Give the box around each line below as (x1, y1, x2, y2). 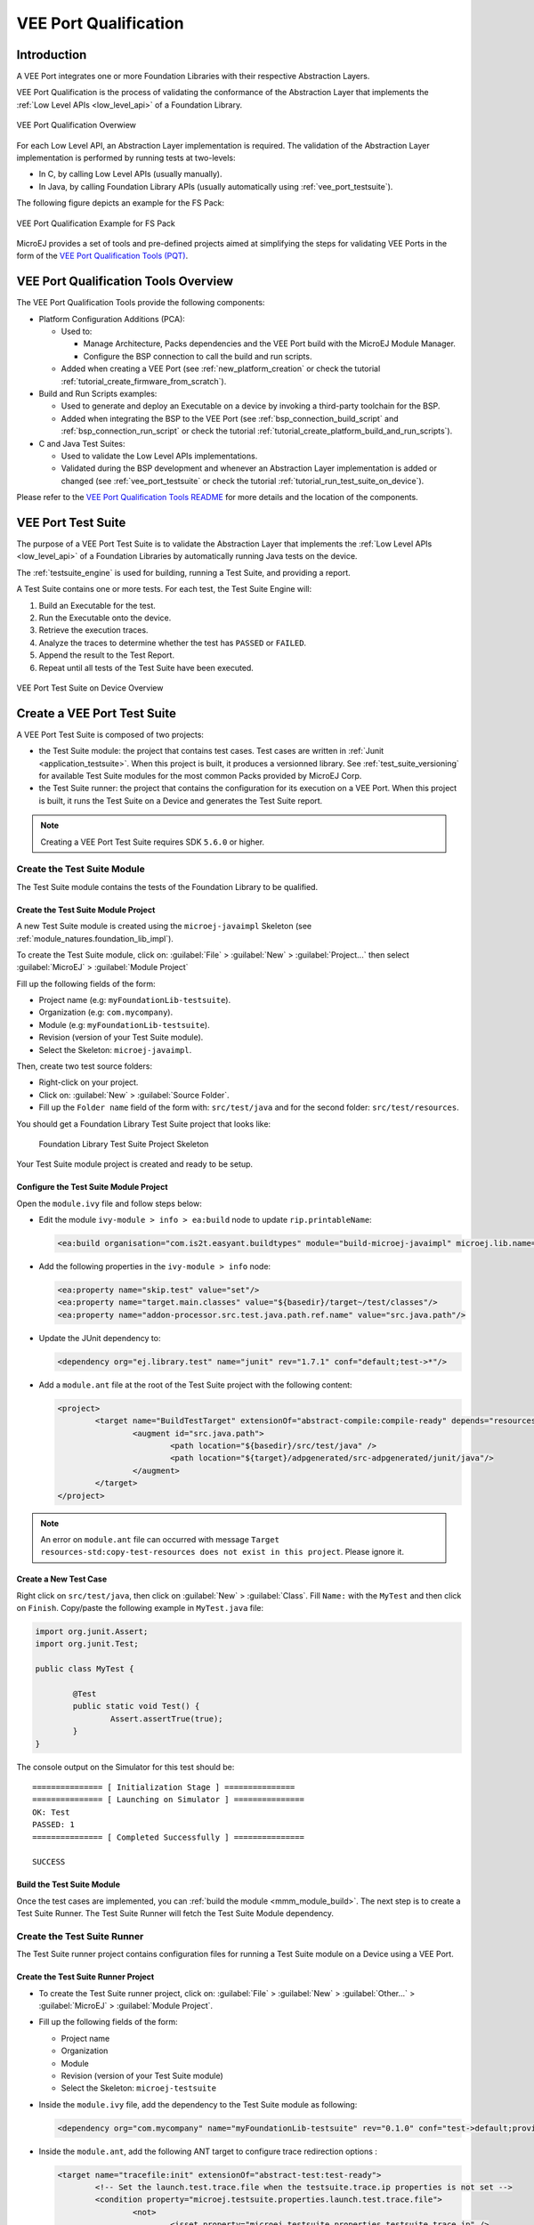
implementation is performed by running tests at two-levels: (16, 152, 236, 164)
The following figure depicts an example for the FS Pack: (16, 198, 224, 208)
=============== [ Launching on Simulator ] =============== (32, 1794, 304, 1805)
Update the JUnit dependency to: (38, 1332, 161, 1343)
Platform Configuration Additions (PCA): (38, 313, 186, 324)
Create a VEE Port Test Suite (16, 706, 177, 721)
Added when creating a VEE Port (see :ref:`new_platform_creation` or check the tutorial (61, 363, 381, 374)
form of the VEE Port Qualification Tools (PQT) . (16, 250, 189, 262)
